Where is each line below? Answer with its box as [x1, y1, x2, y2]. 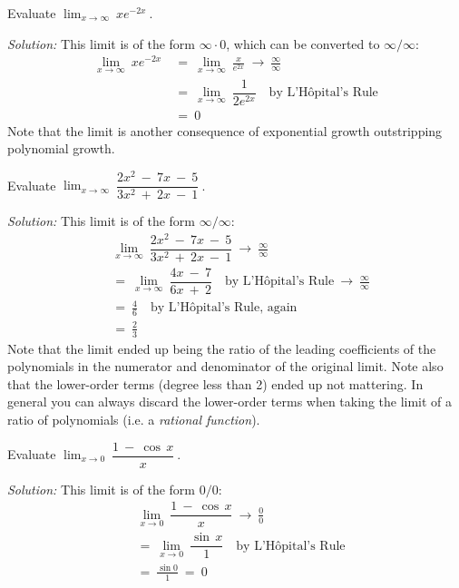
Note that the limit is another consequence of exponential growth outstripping [7, 121, 443, 140]
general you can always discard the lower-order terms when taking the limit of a [7, 392, 453, 411]
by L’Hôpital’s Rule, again [150, 301, 298, 315]
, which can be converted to [226, 34, 380, 53]
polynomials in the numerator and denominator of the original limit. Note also [7, 357, 444, 376]
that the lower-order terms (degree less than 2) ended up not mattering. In [7, 374, 424, 393]
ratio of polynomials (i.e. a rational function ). [7, 409, 260, 428]
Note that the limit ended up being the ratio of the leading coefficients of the [7, 338, 436, 358]
